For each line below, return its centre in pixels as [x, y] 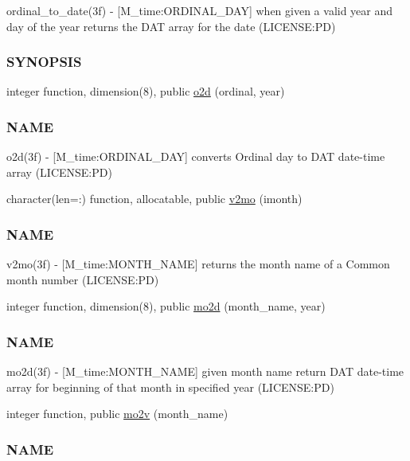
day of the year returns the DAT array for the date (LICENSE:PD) [171, 26]
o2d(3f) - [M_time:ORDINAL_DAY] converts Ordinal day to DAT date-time [196, 156]
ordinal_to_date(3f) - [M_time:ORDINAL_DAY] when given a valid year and [200, 10]
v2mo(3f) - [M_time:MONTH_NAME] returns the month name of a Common [198, 264]
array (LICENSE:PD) [59, 172]
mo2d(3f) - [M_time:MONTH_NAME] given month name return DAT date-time [205, 371]
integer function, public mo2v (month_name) [117, 414]
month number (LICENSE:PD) [83, 279]
